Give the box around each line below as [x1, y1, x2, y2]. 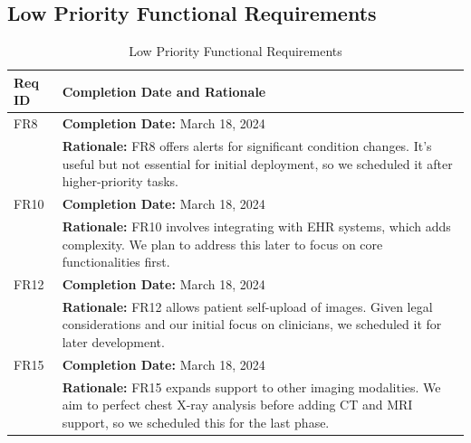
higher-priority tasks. [62, 172, 178, 191]
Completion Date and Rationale [62, 81, 266, 100]
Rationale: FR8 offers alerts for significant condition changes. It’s [62, 137, 432, 156]
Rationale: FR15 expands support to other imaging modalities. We [62, 377, 441, 396]
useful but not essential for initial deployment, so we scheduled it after [62, 154, 453, 173]
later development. [62, 333, 165, 352]
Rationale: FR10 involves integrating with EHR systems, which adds [62, 216, 451, 235]
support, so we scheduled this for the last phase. [62, 412, 330, 431]
